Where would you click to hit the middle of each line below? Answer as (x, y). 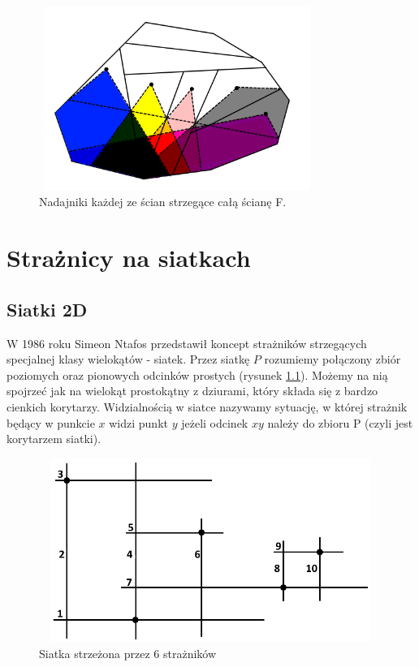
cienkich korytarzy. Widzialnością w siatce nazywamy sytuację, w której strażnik (207, 406)
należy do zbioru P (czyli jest (340, 422)
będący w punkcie (51, 422)
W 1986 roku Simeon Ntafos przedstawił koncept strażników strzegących (187, 343)
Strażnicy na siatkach (129, 258)
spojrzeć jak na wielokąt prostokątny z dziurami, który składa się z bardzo (192, 391)
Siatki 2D (47, 309)
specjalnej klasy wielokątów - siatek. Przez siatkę (128, 359)
